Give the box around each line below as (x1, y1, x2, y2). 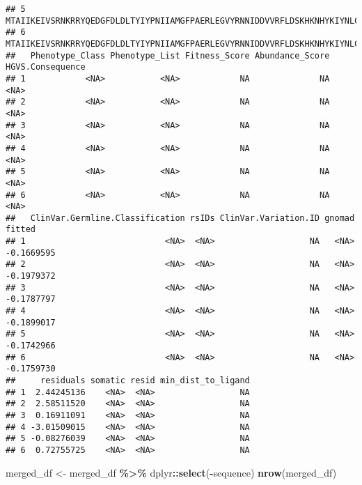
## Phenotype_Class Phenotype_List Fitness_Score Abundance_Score (6, 50, 330, 61)
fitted (6, 224, 36, 235)
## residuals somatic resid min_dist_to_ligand (6, 376, 250, 385)
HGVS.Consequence (6, 62, 86, 72)
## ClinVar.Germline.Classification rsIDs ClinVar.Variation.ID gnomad (6, 213, 355, 223)
